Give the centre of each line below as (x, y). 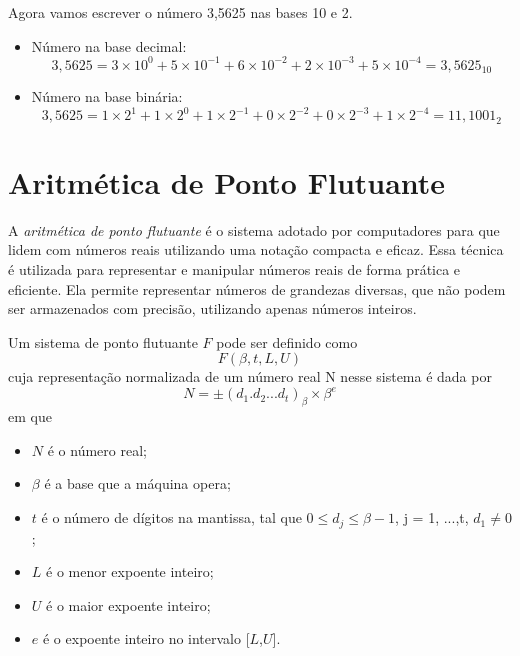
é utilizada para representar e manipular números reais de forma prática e (234, 269)
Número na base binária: (107, 96)
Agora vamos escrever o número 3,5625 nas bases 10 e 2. (180, 12)
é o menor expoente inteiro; (130, 571)
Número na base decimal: (109, 45)
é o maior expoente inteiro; (128, 604)
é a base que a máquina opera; (137, 483)
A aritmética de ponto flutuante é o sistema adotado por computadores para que (254, 229)
